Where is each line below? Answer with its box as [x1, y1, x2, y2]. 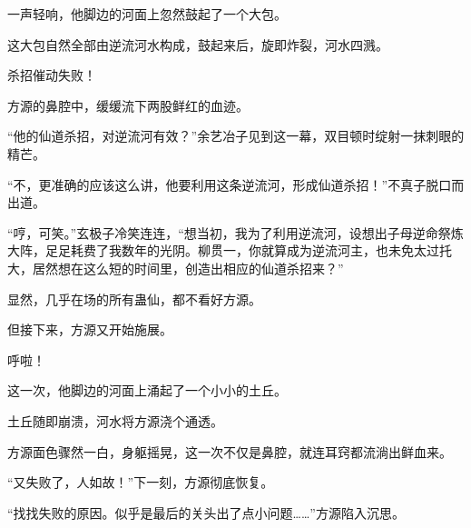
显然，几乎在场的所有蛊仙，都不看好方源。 [7, 289, 261, 308]
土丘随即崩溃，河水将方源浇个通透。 [7, 411, 223, 430]
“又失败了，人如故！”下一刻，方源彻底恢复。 [7, 473, 274, 492]
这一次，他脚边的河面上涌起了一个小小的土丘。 [7, 381, 287, 400]
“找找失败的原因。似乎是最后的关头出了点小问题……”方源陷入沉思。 [7, 503, 405, 522]
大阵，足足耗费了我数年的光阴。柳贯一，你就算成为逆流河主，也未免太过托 [7, 241, 452, 260]
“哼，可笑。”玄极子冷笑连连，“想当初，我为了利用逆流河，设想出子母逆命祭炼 [7, 223, 464, 242]
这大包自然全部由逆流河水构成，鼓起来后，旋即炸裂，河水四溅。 [7, 35, 388, 54]
